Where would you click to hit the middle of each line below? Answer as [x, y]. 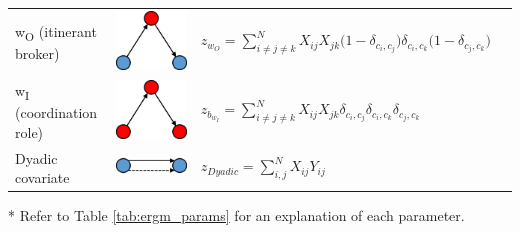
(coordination [56, 111]
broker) [37, 52]
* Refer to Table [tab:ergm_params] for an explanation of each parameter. [236, 215]
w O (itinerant [56, 32]
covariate [42, 177]
